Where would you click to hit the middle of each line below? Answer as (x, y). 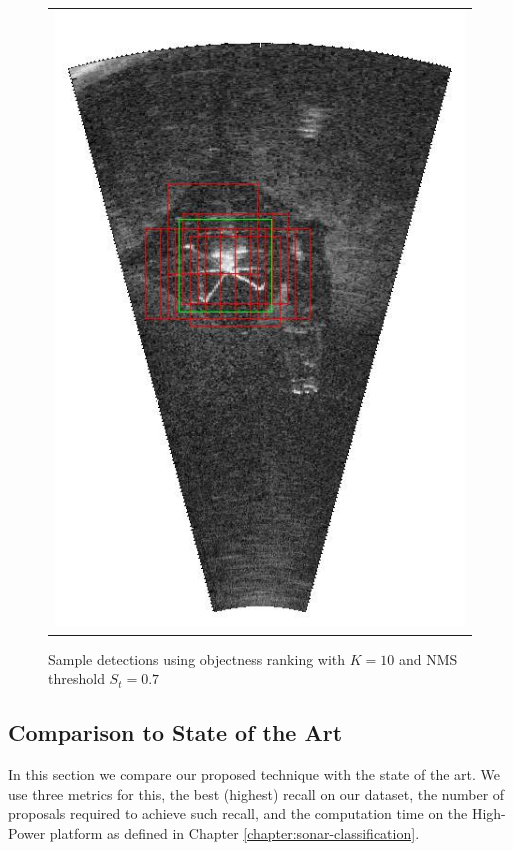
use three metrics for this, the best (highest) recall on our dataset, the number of (256, 793)
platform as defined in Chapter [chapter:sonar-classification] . (234, 832)
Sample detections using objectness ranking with (197, 658)
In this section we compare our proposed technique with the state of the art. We (254, 774)
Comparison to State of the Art (175, 732)
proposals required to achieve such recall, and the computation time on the (238, 813)
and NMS (428, 658)
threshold (76, 678)
